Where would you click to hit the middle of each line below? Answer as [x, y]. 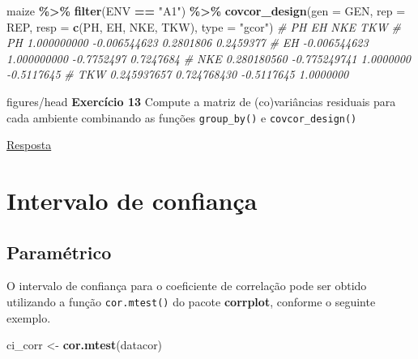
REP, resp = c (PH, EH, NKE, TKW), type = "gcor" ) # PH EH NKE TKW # [204, 26]
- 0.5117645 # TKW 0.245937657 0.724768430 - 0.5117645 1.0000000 [178, 74]
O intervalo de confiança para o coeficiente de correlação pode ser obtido [187, 286]
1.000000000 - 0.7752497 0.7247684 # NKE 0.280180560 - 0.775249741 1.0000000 [209, 58]
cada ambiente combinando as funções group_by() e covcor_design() [182, 117]
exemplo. [29, 317]
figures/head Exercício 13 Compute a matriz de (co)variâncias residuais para [201, 101]
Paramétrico [59, 252]
